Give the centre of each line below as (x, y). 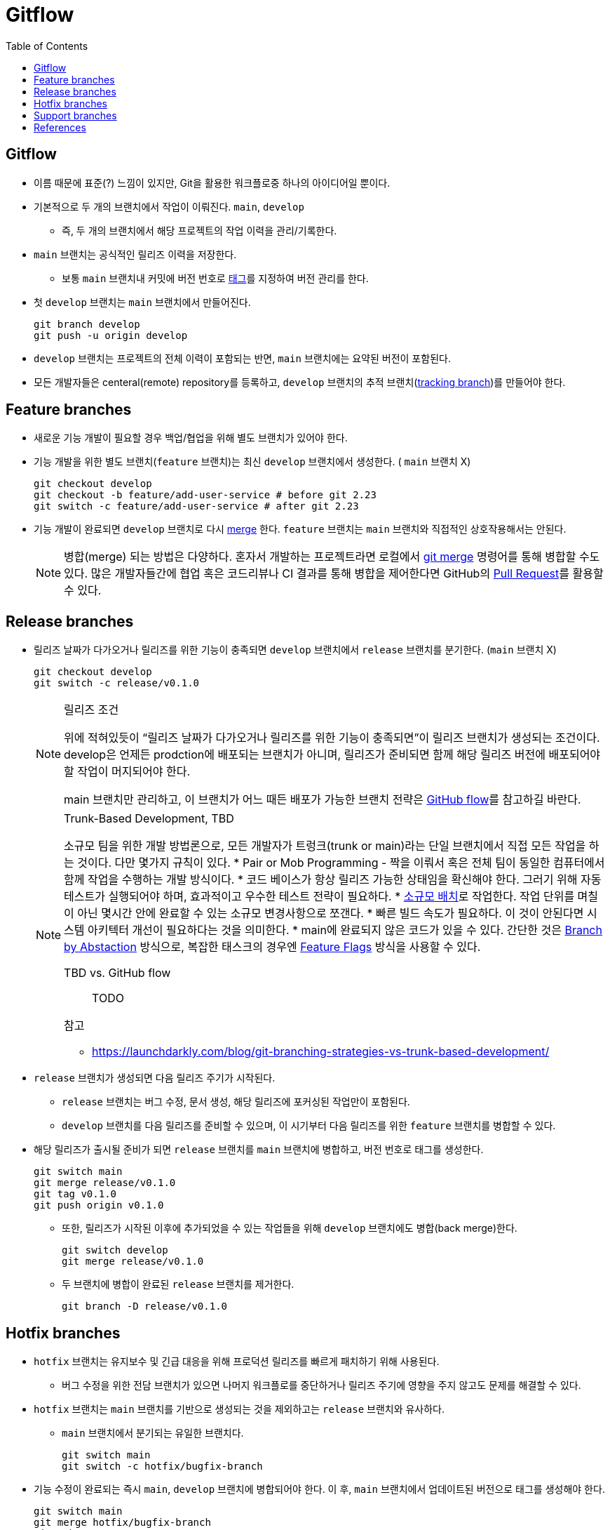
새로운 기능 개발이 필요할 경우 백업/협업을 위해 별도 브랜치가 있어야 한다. (191, 438)
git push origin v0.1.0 (99, 1205)
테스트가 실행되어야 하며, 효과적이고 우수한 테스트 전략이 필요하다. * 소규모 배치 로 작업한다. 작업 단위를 (319, 897)
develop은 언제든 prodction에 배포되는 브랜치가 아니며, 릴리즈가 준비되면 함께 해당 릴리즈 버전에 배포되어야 (332, 755)
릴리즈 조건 (91, 710)
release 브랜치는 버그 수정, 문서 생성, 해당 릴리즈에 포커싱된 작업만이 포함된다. (236, 1102)
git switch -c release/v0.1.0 (117, 683)
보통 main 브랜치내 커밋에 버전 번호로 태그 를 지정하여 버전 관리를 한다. (215, 278)
